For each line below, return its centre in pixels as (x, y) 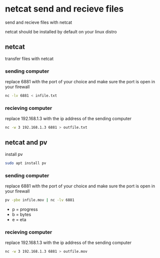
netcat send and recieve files (65, 9)
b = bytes (22, 214)
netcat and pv (26, 143)
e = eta (19, 219)
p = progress (25, 209)
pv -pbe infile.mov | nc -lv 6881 (40, 200)
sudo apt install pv (26, 163)
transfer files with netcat (29, 59)
